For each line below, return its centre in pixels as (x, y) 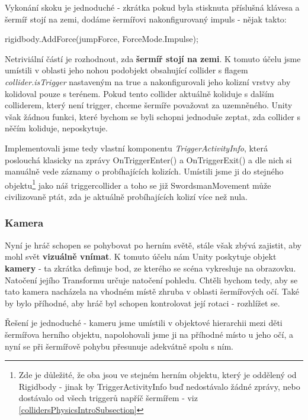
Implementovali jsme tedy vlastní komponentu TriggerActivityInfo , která (137, 148)
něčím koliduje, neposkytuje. (56, 128)
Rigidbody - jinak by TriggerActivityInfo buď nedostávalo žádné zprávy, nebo (159, 386)
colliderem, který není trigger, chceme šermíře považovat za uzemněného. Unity (149, 105)
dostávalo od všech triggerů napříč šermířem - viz (108, 398)
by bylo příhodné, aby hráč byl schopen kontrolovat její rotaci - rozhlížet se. (142, 303)
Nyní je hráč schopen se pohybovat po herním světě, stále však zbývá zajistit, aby (153, 245)
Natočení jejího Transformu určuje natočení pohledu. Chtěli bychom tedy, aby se (151, 280)
